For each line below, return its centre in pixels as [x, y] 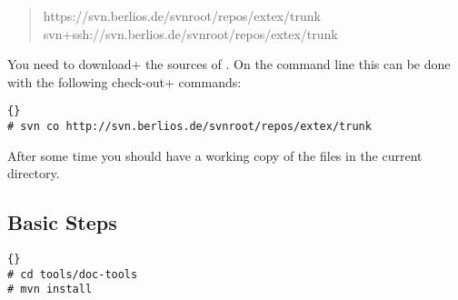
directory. [34, 173]
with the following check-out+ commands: [124, 81]
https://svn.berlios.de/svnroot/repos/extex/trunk [182, 15]
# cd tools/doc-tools [73, 274]
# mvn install [50, 290]
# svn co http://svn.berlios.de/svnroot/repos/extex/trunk [189, 127]
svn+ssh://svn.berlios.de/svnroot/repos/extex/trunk [190, 33]
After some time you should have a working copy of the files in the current [215, 155]
